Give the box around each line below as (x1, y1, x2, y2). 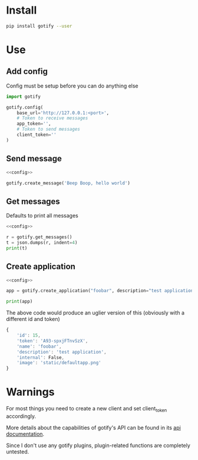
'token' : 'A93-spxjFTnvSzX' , (16, 338, 88, 344)
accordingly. (6, 412, 37, 420)
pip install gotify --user (6, 23, 72, 29)
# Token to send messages (16, 127, 81, 132)
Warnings (6, 386, 55, 399)
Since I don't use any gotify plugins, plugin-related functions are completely (6, 442, 190, 449)
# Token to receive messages (16, 115, 88, 121)
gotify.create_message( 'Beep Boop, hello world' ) (6, 180, 131, 186)
